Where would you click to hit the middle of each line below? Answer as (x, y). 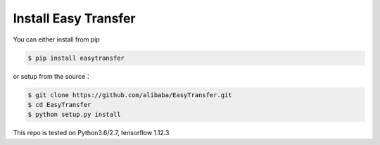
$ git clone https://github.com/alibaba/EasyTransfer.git (130, 95)
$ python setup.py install (74, 115)
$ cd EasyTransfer (59, 105)
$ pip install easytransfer (76, 58)
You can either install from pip (56, 39)
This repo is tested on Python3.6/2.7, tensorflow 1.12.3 (91, 133)
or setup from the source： (52, 76)
